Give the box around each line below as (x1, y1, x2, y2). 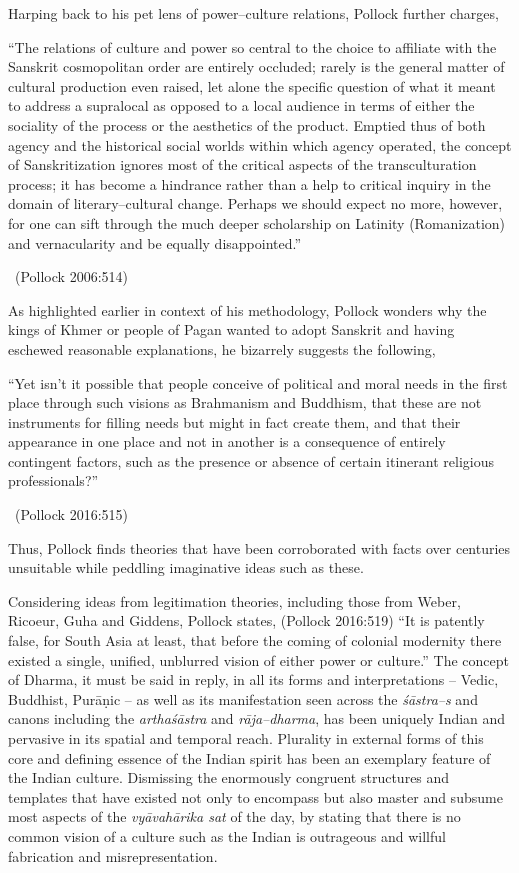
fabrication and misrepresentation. (8, 845, 218, 866)
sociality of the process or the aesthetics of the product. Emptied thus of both (8, 114, 486, 135)
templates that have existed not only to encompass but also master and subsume (8, 786, 503, 807)
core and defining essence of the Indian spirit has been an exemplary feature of (8, 747, 491, 768)
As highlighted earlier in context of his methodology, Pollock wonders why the (8, 299, 487, 320)
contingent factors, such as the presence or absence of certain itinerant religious (8, 450, 494, 471)
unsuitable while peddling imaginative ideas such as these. (8, 557, 364, 578)
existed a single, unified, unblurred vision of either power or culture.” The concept (8, 649, 509, 670)
